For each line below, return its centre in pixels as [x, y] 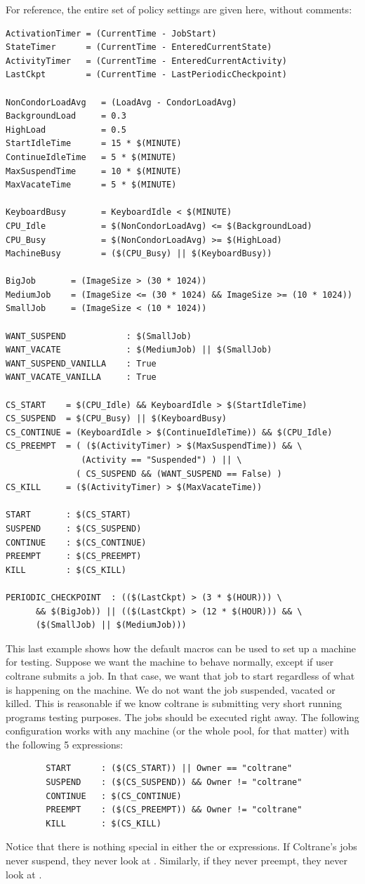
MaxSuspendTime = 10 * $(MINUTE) [94, 171]
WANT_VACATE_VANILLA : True [81, 377]
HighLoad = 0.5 [66, 130]
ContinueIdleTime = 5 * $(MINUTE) [91, 157]
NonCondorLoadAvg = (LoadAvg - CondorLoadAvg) [121, 102]
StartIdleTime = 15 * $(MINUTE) [94, 144]
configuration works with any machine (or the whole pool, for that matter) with [178, 731]
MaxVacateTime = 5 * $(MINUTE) [91, 185]
